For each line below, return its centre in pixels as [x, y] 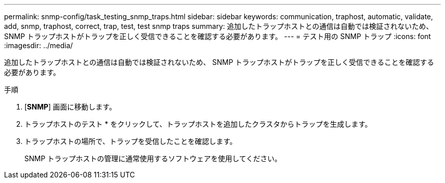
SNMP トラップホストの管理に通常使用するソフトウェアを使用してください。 [153, 158]
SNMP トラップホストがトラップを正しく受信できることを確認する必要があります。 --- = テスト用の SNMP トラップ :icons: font [218, 36]
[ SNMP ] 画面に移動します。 [70, 107]
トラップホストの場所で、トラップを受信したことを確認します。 [131, 141]
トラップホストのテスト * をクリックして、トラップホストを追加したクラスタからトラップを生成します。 [198, 124]
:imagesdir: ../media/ [39, 45]
